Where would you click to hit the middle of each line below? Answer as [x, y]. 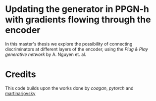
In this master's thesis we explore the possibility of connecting [69, 44]
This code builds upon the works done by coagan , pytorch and [69, 88]
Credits [21, 75]
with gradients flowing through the [78, 20]
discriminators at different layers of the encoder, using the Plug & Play [77, 49]
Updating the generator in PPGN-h [77, 9]
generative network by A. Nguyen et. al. [46, 54]
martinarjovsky [20, 93]
